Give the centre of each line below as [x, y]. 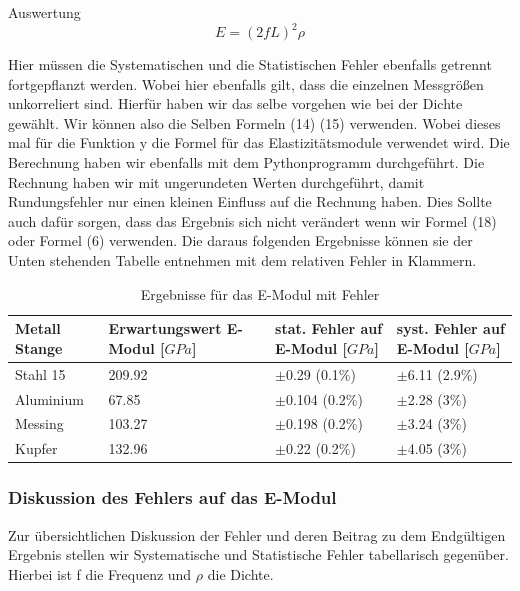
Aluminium [49, 398]
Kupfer [36, 448]
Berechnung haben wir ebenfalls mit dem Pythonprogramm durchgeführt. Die [246, 162]
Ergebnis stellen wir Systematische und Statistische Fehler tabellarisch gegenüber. [258, 554]
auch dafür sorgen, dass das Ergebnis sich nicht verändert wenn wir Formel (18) [252, 220]
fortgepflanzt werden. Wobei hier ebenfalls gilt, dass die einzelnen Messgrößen [246, 83]
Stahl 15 [40, 373]
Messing [39, 423]
